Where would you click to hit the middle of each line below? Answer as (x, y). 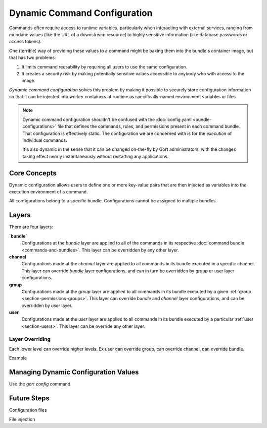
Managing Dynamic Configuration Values (74, 372)
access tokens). (25, 42)
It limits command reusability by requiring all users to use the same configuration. (104, 66)
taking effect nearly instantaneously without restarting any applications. (95, 156)
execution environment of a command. (48, 192)
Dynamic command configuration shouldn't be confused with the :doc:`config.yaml (107, 120)
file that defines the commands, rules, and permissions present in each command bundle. (149, 126)
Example (18, 358)
